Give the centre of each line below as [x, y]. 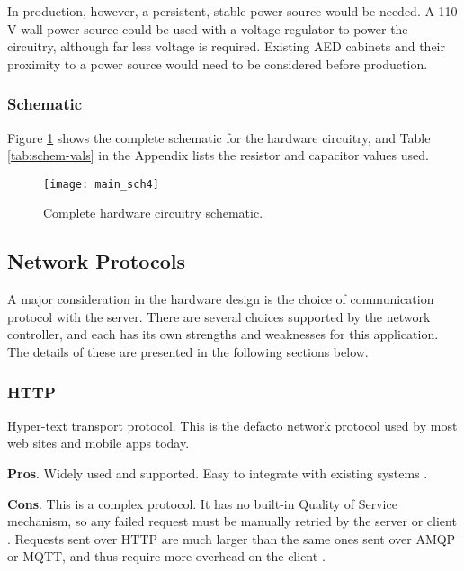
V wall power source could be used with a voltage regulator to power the [208, 28]
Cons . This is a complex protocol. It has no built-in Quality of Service [202, 503]
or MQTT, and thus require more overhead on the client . [166, 556]
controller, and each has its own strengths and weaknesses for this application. [223, 334]
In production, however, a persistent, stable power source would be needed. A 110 [232, 11]
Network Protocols [96, 261]
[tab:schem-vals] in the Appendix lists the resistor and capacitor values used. [218, 155]
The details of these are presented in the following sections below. [188, 352]
